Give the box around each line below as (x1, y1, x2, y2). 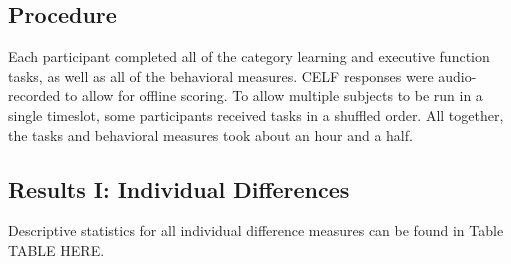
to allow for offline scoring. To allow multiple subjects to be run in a (64, 85, 483, 106)
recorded (8, 85, 61, 106)
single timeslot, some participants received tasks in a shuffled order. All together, (8, 104, 504, 125)
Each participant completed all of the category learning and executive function (8, 46, 490, 67)
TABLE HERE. (8, 239, 105, 260)
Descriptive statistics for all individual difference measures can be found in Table (8, 220, 504, 241)
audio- (438, 65, 477, 86)
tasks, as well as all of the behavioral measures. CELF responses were (8, 65, 434, 86)
